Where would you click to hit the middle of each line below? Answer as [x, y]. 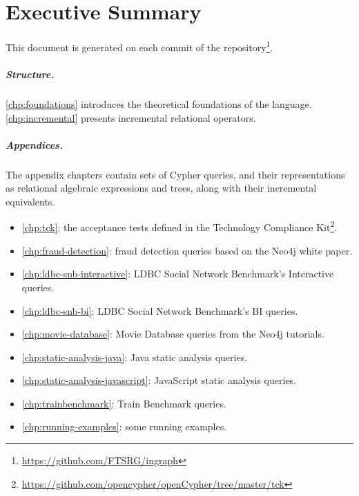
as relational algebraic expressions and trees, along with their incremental [161, 188]
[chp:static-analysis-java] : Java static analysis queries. [135, 357]
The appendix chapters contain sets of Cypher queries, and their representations [175, 174]
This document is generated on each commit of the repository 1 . [139, 46]
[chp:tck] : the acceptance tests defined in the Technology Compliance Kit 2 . [179, 226]
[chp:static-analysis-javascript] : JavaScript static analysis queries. [159, 380]
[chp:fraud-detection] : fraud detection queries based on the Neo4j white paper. [187, 250]
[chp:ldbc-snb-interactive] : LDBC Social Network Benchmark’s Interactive [178, 274]
